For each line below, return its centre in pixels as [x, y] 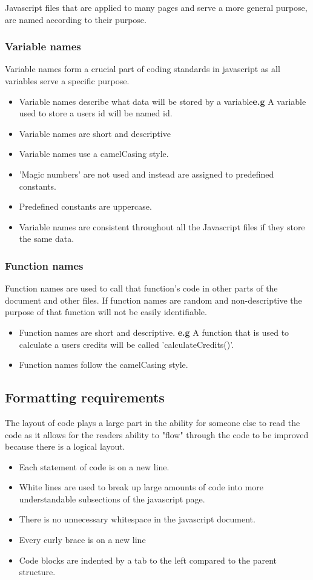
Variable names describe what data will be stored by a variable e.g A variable [163, 101]
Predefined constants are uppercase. [85, 206]
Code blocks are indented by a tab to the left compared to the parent [148, 560]
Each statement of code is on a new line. [94, 466]
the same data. [47, 238]
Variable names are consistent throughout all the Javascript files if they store [162, 226]
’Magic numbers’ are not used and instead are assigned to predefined [147, 174]
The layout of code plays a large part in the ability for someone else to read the [153, 422]
